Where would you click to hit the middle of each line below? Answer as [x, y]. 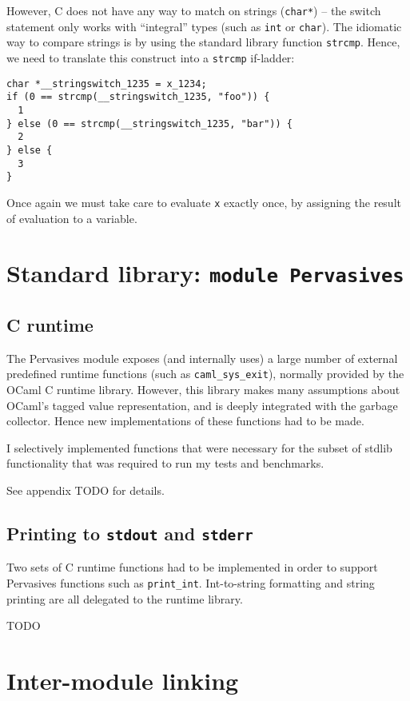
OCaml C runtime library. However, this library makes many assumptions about [203, 390]
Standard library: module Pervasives [205, 273]
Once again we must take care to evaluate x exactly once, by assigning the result [204, 202]
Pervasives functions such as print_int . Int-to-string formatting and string [191, 583]
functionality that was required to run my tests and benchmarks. [165, 463]
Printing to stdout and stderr [130, 534]
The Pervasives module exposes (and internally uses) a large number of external [202, 358]
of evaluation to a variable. [72, 218]
